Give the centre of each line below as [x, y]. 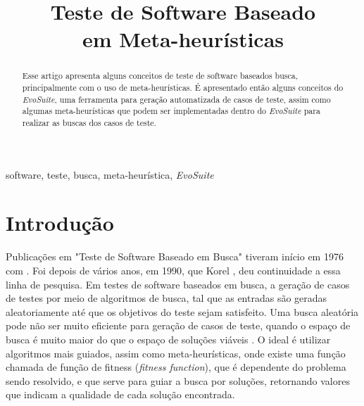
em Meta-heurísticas [183, 39]
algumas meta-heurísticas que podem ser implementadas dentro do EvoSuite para [171, 111]
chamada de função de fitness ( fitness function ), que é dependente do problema [176, 367]
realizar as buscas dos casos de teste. [89, 122]
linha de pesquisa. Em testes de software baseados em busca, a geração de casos [178, 284]
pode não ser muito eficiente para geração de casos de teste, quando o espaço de [178, 325]
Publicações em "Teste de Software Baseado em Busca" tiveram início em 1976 [175, 256]
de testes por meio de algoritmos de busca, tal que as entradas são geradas [167, 298]
